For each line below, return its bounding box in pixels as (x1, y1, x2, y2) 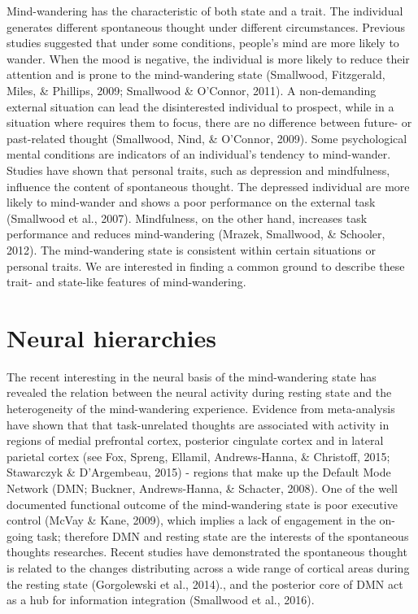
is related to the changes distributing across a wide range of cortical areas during (7, 559, 410, 576)
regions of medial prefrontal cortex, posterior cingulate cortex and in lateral (7, 432, 384, 449)
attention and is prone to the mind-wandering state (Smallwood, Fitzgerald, (7, 66, 385, 83)
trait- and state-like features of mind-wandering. (7, 273, 246, 290)
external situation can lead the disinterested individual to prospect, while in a (7, 98, 394, 115)
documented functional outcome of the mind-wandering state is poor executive (7, 495, 398, 512)
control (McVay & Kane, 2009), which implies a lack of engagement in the (7, 512, 376, 529)
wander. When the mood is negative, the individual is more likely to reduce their (7, 50, 410, 67)
